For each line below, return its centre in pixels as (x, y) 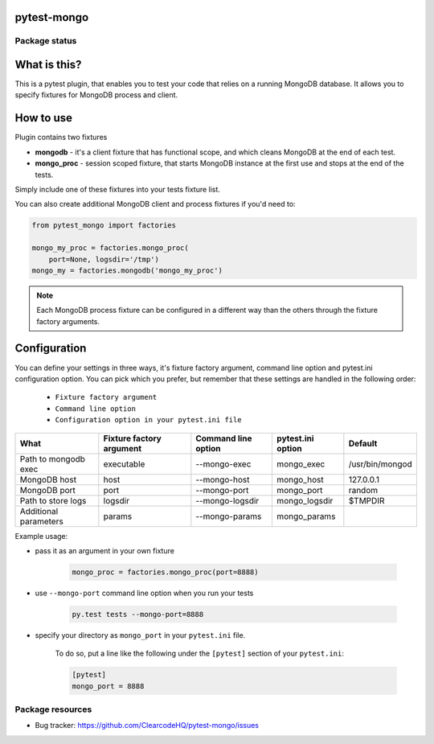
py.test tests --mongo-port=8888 (138, 614)
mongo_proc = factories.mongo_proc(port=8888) (165, 572)
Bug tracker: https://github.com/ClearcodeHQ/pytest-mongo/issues (147, 726)
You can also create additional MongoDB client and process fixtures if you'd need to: (156, 204)
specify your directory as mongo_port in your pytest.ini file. (140, 635)
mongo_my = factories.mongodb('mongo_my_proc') (127, 270)
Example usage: (41, 536)
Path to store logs (53, 500)
